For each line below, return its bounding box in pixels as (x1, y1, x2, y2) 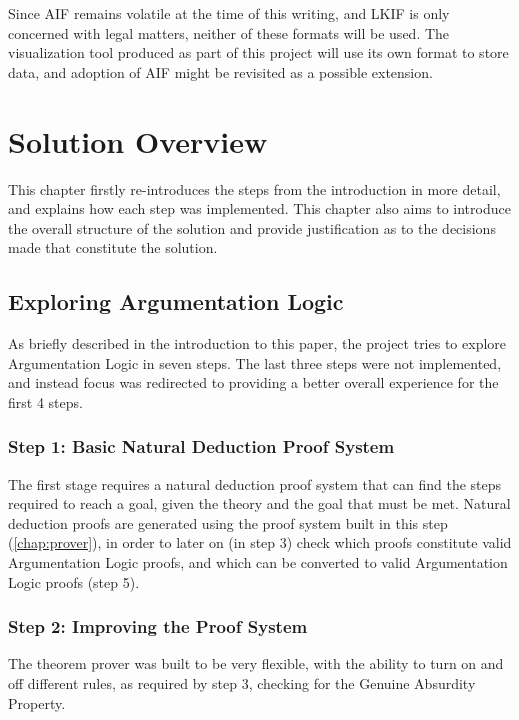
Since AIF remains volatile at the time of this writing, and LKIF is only (8, 3, 450, 23)
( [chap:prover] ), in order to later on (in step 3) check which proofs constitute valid (8, 532, 512, 553)
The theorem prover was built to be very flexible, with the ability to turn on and (8, 653, 504, 674)
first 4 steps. (8, 391, 83, 412)
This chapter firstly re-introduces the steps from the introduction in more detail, (8, 178, 501, 199)
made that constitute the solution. (8, 237, 218, 258)
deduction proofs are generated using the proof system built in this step (8, 512, 448, 533)
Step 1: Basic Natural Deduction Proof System (8, 434, 395, 459)
